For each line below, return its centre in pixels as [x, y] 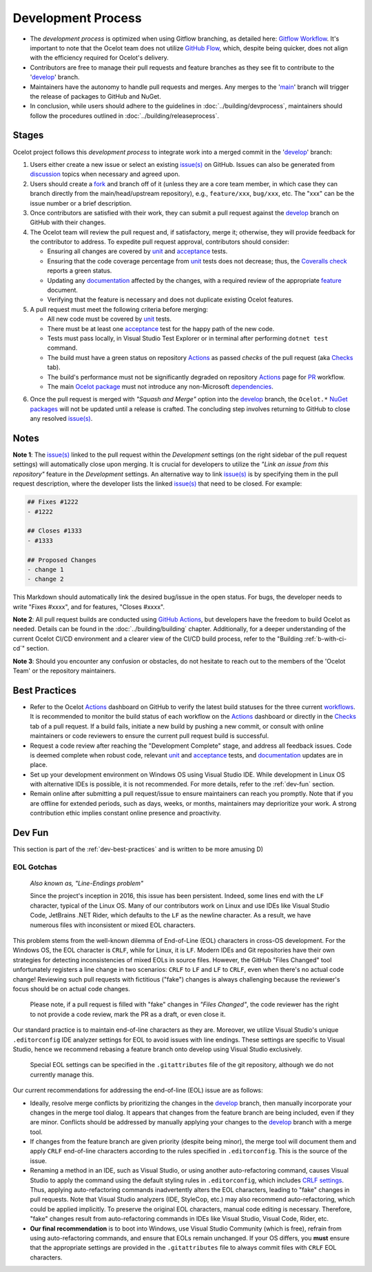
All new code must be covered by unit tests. [110, 319]
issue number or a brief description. [81, 203]
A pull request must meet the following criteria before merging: [119, 309]
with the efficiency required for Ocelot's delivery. [99, 58]
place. [39, 765]
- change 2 [45, 579]
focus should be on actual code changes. [71, 989]
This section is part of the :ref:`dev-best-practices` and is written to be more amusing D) [138, 849]
